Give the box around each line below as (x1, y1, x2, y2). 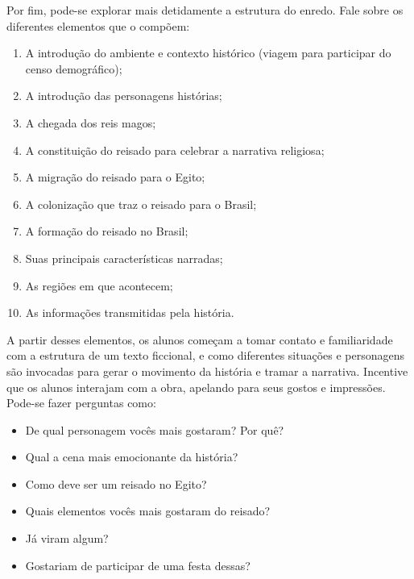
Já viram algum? (25, 530, 109, 547)
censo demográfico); (25, 60, 122, 77)
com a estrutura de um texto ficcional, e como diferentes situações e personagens (6, 347, 405, 364)
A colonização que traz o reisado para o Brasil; (25, 195, 257, 212)
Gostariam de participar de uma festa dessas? (25, 556, 250, 573)
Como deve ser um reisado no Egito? (25, 475, 207, 492)
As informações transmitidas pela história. (25, 304, 234, 321)
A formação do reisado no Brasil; (25, 223, 188, 240)
